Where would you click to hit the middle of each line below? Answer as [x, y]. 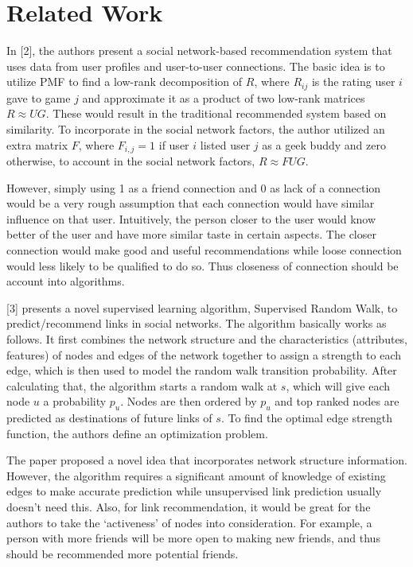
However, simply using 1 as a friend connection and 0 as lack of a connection [194, 187]
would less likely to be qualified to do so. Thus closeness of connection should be [203, 265]
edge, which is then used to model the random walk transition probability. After [202, 370]
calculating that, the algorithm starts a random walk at [142, 385]
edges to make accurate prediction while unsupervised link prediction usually [194, 491]
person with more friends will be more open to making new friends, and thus [193, 538]
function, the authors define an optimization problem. [137, 433]
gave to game [39, 97]
